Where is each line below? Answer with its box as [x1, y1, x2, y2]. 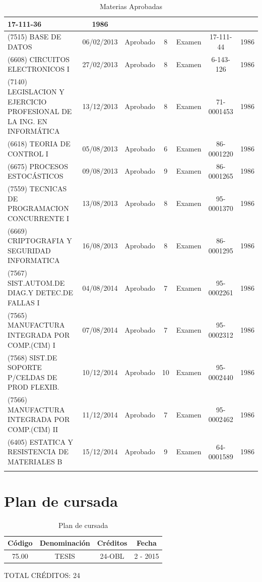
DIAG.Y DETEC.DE [8, 287, 74, 298]
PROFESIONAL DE [8, 106, 72, 117]
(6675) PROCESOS [8, 161, 68, 171]
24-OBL [100, 550, 124, 561]
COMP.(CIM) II [8, 424, 58, 434]
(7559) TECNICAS [8, 183, 67, 193]
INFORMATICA [8, 255, 60, 266]
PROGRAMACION [8, 203, 69, 214]
